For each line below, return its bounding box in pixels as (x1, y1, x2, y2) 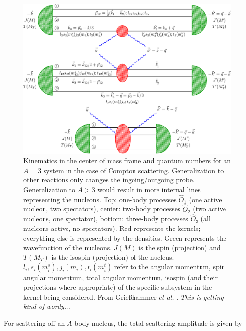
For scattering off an (4, 317, 65, 328)
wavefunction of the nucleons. (23, 242, 112, 253)
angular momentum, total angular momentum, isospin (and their (23, 272, 218, 282)
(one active (189, 194, 222, 204)
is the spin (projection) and (138, 242, 221, 253)
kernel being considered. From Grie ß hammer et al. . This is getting (23, 291, 224, 302)
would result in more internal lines (97, 184, 201, 194)
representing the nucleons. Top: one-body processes (23, 194, 177, 204)
